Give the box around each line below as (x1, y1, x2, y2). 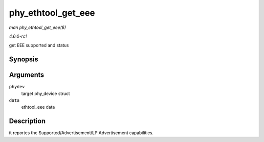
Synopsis (9, 55, 39, 64)
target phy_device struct (21, 91, 70, 96)
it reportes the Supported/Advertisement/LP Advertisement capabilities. (9, 130, 154, 136)
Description (9, 117, 46, 125)
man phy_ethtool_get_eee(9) (9, 24, 66, 30)
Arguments (9, 71, 44, 79)
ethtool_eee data (21, 104, 55, 110)
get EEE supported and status (9, 42, 69, 48)
